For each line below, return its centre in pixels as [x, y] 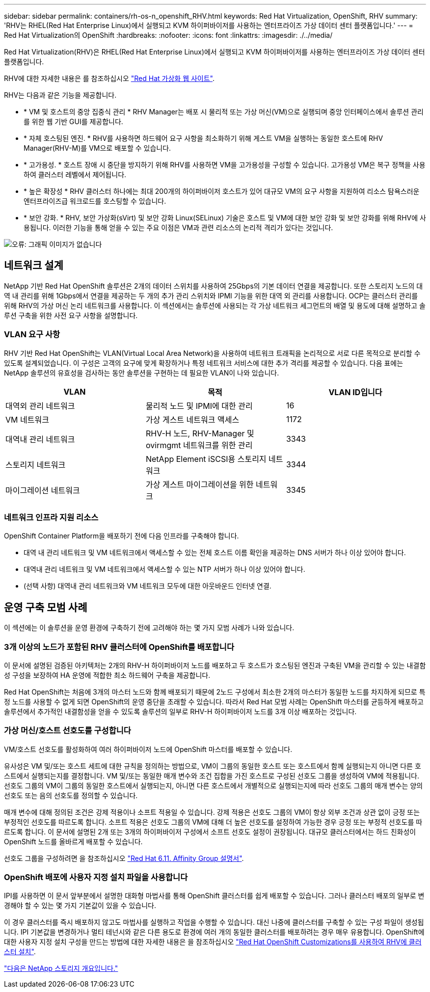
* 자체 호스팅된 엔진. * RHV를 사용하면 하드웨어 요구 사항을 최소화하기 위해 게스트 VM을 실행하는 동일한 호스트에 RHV [203, 138]
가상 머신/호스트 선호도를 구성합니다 [67, 731]
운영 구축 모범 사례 [46, 607]
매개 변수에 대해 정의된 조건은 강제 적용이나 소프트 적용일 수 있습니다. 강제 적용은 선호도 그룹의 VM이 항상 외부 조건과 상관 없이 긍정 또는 [212, 812]
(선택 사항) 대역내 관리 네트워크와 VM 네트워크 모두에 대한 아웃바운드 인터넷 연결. [148, 586]
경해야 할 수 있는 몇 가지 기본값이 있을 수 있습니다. [80, 906]
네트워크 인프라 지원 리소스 [51, 517]
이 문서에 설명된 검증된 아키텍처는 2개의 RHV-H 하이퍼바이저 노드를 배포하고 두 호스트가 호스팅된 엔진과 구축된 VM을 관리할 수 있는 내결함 [215, 665]
